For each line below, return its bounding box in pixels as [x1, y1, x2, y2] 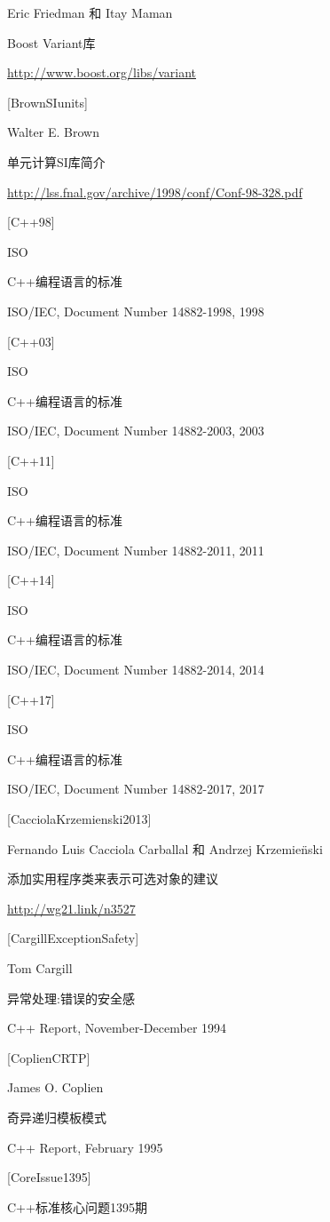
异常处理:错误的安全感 [7, 988, 135, 1007]
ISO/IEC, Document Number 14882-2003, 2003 [7, 421, 264, 440]
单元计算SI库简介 [7, 152, 106, 171]
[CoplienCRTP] [7, 1048, 90, 1066]
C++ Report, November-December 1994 [7, 1018, 227, 1037]
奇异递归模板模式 [7, 1107, 106, 1126]
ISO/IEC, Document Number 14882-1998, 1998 [7, 301, 264, 320]
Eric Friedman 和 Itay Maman [7, 4, 173, 21]
